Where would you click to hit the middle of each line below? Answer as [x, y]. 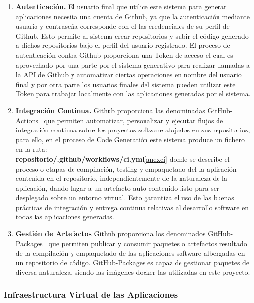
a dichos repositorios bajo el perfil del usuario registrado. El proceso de [123, 45]
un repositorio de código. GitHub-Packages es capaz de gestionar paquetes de [132, 262]
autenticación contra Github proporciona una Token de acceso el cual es [124, 55]
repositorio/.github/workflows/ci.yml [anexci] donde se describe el [123, 158]
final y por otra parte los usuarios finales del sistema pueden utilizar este [126, 84]
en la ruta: [31, 149]
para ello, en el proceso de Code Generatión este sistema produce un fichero [130, 139]
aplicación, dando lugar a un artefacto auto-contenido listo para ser [117, 188]
